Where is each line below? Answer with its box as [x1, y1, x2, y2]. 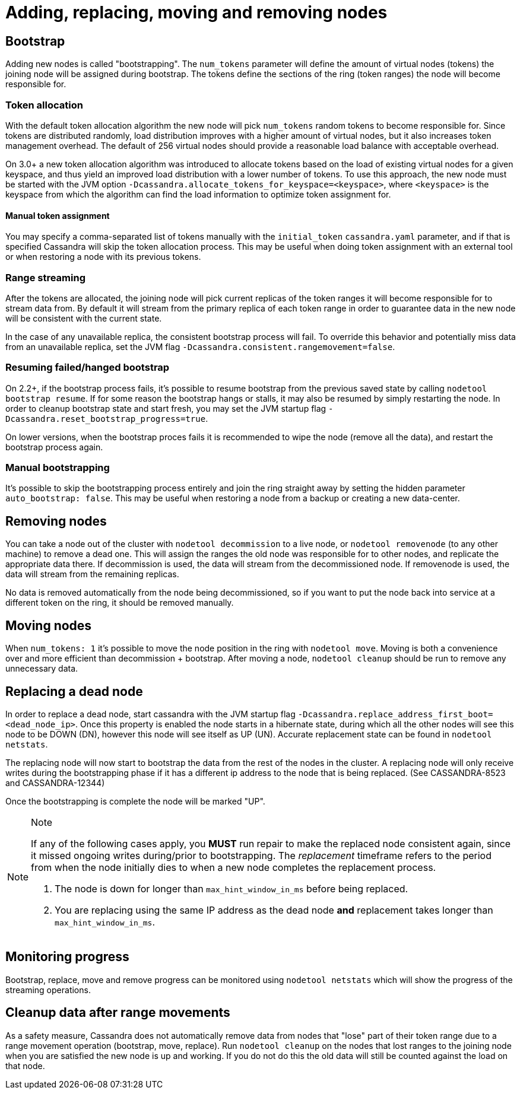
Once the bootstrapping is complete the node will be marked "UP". [5, 796, 265, 806]
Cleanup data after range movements [5, 1005, 230, 1020]
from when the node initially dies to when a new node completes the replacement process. [31, 861, 436, 873]
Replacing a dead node [5, 683, 143, 699]
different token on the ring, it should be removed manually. [5, 597, 234, 608]
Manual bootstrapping [5, 462, 110, 474]
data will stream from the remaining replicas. [5, 569, 179, 580]
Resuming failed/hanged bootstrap [5, 361, 170, 374]
